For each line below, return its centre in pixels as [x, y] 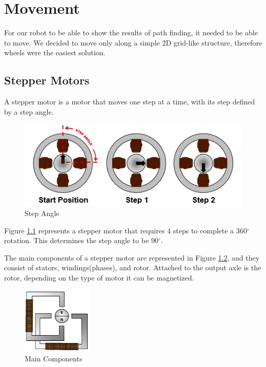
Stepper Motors [47, 80]
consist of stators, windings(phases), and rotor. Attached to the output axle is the [133, 267]
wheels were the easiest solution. [55, 52]
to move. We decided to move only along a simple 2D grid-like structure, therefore [133, 42]
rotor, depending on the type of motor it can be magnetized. [99, 277]
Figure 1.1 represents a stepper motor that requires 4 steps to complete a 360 [126, 230]
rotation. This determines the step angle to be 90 [81, 240]
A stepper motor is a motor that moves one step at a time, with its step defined [130, 102]
